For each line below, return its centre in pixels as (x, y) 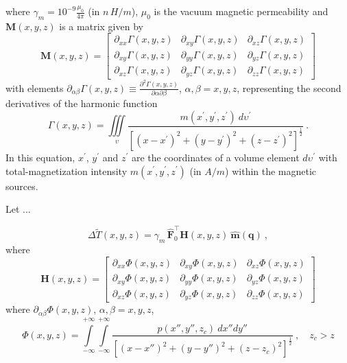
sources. (22, 186)
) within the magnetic (271, 171)
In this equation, (40, 157)
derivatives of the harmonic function (82, 103)
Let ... (18, 209)
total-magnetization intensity (67, 171)
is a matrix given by (101, 26)
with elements (35, 87)
